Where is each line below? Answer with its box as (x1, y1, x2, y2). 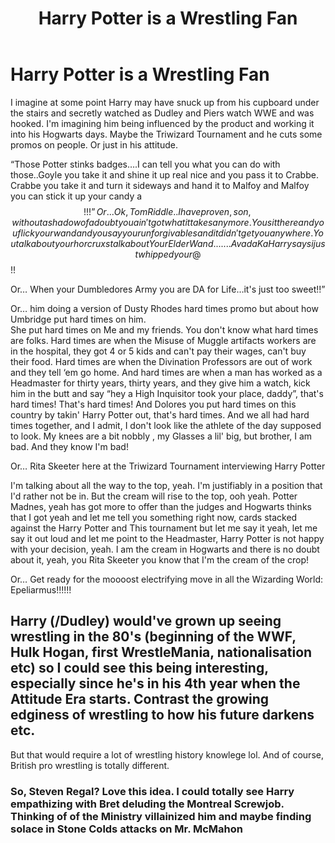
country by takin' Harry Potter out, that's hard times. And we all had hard (10, 408, 310, 421)
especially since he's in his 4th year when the (10, 675, 301, 692)
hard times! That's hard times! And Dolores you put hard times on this (10, 398, 297, 410)
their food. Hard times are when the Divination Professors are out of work (10, 355, 313, 367)
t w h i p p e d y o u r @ (134, 248, 202, 260)
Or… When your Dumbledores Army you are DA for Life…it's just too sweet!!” (10, 283, 326, 295)
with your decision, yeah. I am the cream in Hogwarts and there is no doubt (10, 543, 320, 555)
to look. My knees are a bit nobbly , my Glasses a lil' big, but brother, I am (10, 430, 313, 442)
